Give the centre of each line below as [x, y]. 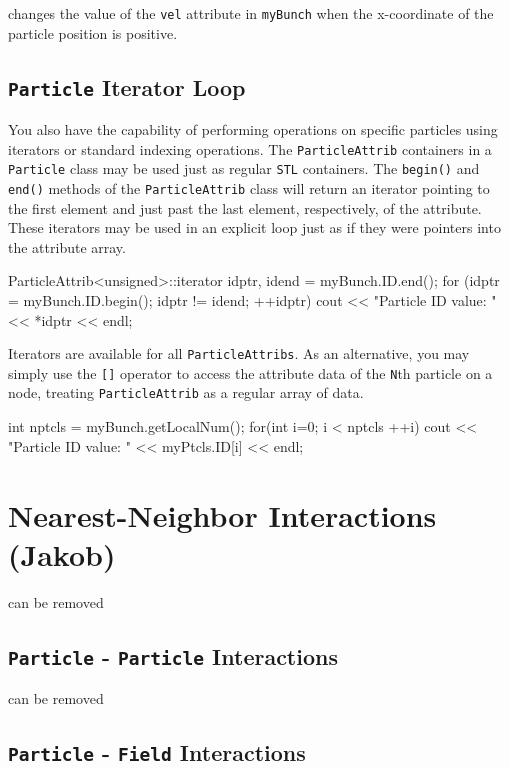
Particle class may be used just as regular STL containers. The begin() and [244, 168]
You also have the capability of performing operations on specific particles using [253, 129]
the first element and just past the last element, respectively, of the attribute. [245, 207]
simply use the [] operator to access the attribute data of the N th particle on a [250, 372]
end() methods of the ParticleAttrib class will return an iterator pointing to [249, 187]
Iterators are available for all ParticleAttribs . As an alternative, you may [239, 353]
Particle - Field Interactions [157, 751]
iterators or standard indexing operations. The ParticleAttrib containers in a [250, 148]
